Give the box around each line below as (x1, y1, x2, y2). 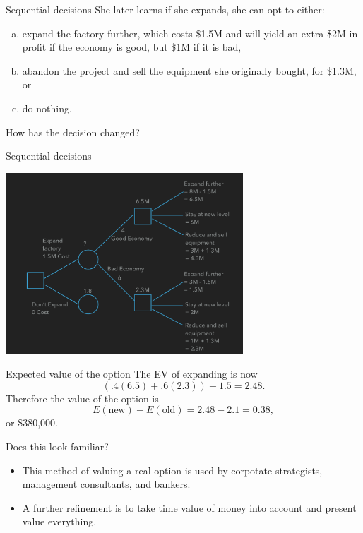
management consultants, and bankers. (22, 477, 191, 491)
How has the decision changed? (6, 124, 140, 139)
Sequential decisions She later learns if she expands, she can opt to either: (6, 2, 325, 16)
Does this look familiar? (6, 439, 109, 454)
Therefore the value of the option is (6, 390, 159, 405)
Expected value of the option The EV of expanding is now (6, 366, 258, 381)
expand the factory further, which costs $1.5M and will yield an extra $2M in (22, 25, 358, 40)
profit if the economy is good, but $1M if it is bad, (22, 40, 242, 54)
